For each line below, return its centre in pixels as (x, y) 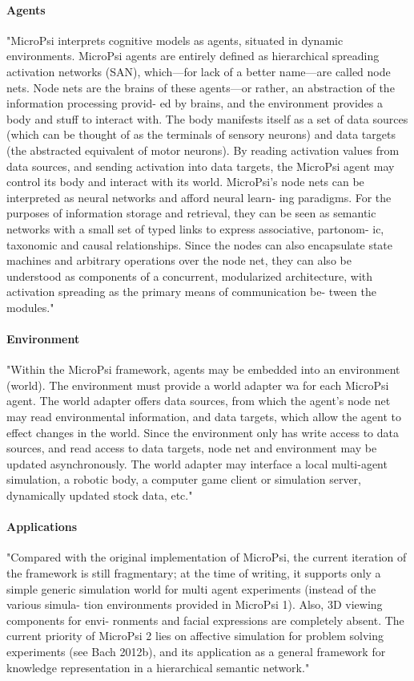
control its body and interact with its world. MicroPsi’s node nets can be (185, 182)
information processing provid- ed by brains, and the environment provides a (195, 103)
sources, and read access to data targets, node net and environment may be (192, 448)
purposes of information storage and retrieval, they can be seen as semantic (191, 213)
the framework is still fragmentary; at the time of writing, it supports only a (194, 573)
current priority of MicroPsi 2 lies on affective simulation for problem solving (195, 636)
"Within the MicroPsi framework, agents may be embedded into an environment (203, 369)
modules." (30, 307)
